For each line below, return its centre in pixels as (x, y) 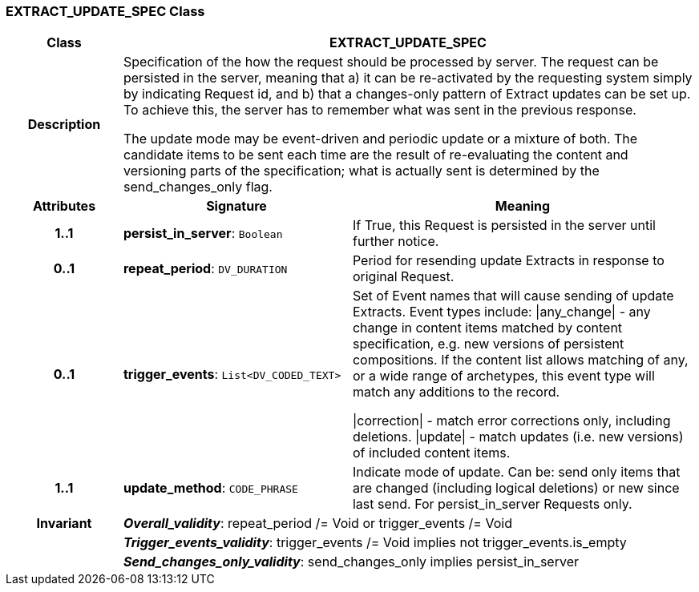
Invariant (64, 524)
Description (64, 125)
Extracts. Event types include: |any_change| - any (501, 312)
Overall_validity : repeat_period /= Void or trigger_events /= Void (317, 524)
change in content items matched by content (487, 328)
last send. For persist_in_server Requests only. (492, 504)
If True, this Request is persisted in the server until (504, 226)
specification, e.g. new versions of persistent (488, 344)
